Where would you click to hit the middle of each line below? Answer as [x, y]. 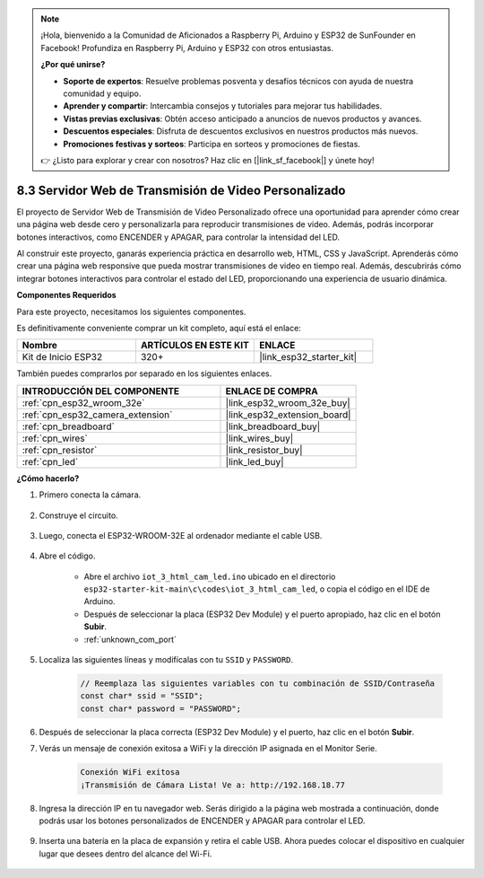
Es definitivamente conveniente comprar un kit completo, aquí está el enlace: [159, 328]
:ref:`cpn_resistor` [60, 450]
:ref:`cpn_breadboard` [69, 426]
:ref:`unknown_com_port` [130, 639]
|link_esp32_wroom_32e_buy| [288, 402]
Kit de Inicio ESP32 [62, 357]
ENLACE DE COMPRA [272, 391]
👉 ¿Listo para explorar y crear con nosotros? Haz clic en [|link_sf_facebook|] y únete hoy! [207, 160]
